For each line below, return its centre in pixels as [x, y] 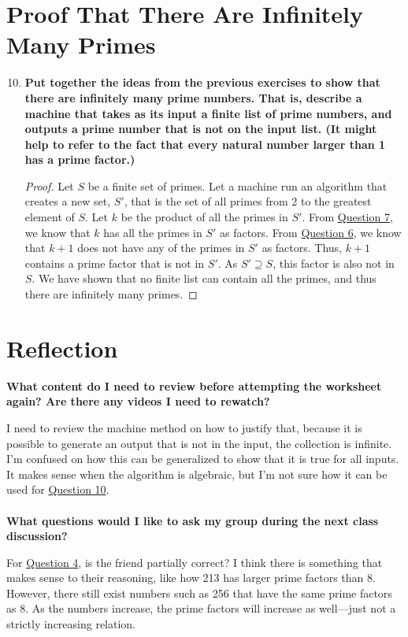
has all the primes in [153, 232]
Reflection [62, 348]
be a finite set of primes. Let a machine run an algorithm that [237, 185]
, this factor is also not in [334, 263]
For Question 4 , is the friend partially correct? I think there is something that [195, 562]
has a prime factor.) [80, 159]
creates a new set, [68, 201]
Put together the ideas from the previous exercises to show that [202, 82]
